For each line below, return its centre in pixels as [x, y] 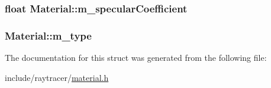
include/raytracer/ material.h [57, 77]
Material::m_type [48, 35]
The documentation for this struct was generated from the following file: [136, 58]
